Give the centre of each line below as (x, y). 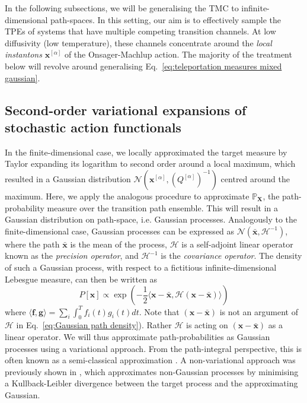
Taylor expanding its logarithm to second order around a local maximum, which (150, 164)
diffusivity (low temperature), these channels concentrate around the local (138, 42)
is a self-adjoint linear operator (237, 244)
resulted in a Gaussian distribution (68, 178)
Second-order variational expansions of (126, 110)
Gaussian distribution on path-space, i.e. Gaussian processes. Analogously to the (151, 219)
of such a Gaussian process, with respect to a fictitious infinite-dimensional (141, 267)
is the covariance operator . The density (231, 256)
